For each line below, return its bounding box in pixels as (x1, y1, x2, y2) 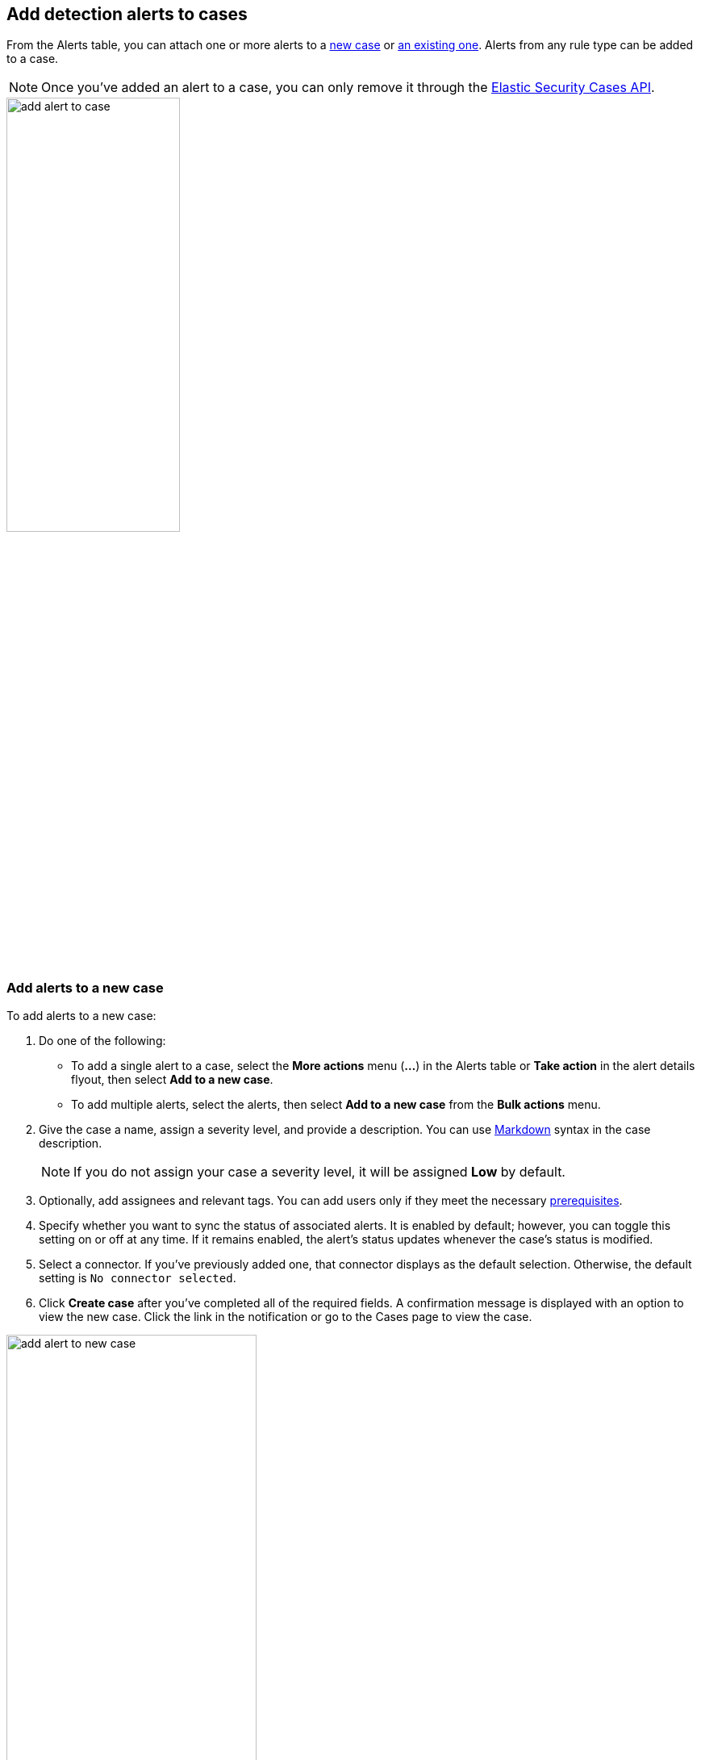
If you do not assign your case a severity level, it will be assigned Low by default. (73, 1164, 565, 1181)
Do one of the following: (39, 1034, 166, 1048)
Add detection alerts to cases (6, 4, 248, 24)
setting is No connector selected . (39, 1271, 236, 1286)
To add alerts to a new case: (6, 1009, 156, 1023)
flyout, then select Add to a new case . (71, 1072, 273, 1087)
